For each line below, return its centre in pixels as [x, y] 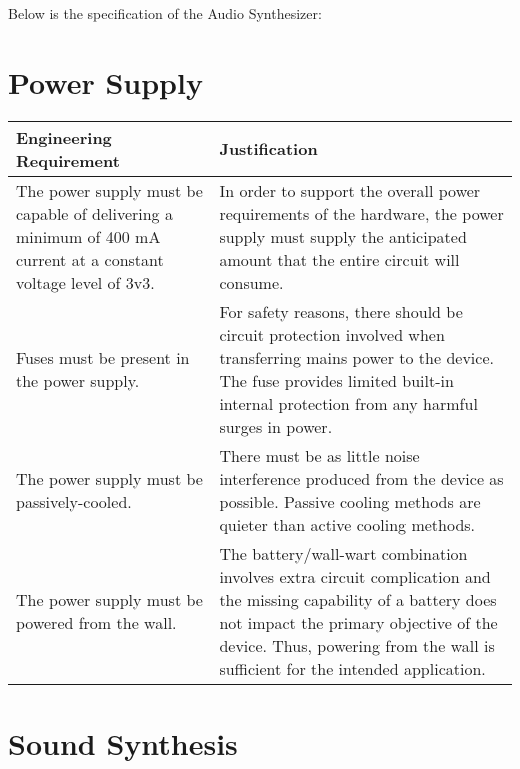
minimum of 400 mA [88, 236]
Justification [268, 149]
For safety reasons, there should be [341, 311]
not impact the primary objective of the [358, 622]
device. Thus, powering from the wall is [357, 645]
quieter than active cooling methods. [347, 524]
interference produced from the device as [361, 478]
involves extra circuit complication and [355, 576]
